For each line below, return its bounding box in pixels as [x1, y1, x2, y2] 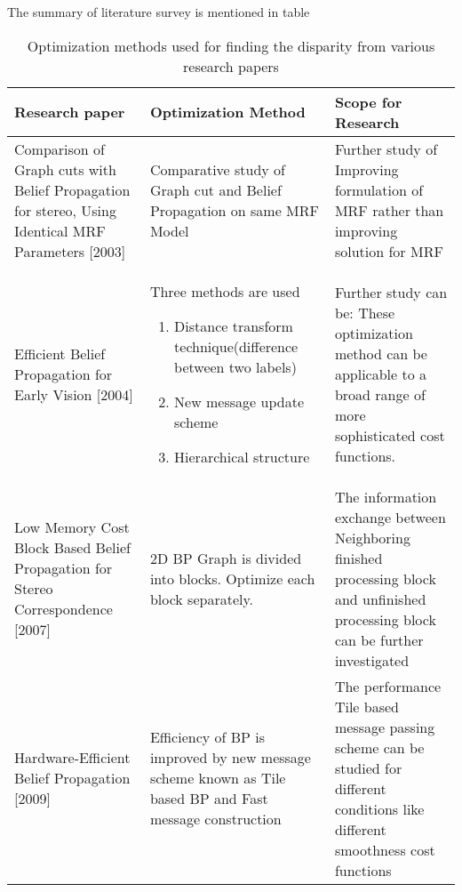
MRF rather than [334, 199, 444, 221]
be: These [334, 301, 395, 323]
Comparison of [14, 138, 105, 159]
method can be [334, 342, 427, 364]
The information [334, 486, 437, 507]
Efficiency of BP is [149, 727, 266, 748]
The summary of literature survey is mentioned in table [7, 3, 310, 20]
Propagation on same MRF [149, 199, 320, 221]
